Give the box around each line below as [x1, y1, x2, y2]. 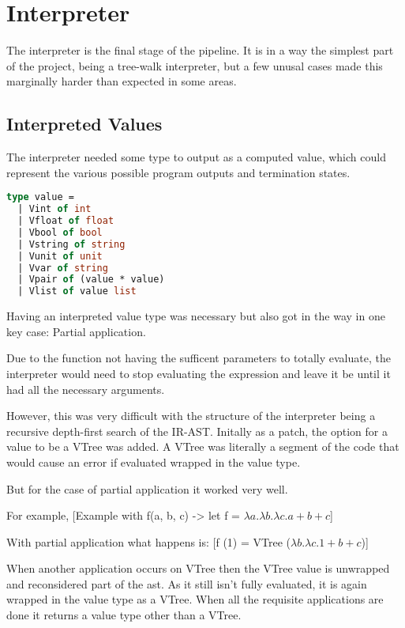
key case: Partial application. [6, 323, 146, 339]
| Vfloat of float [17, 215, 114, 227]
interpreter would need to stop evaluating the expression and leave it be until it [6, 365, 391, 381]
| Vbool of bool [17, 226, 103, 238]
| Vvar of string [17, 262, 108, 274]
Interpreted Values [6, 112, 163, 136]
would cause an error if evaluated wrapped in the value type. [6, 453, 301, 470]
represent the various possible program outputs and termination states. [6, 164, 351, 180]
